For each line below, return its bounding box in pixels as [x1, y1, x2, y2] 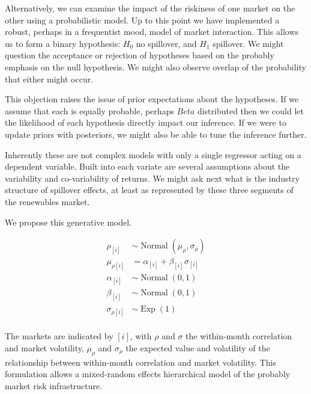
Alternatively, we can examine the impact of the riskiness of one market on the [5, 2, 295, 14]
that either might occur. [5, 72, 94, 85]
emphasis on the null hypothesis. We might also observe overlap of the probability [5, 60, 306, 73]
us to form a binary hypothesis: [5, 37, 121, 49]
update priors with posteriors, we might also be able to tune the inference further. [5, 128, 307, 140]
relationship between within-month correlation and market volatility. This [5, 356, 276, 368]
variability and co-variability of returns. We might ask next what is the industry [5, 171, 300, 184]
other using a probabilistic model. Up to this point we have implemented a [5, 13, 280, 26]
